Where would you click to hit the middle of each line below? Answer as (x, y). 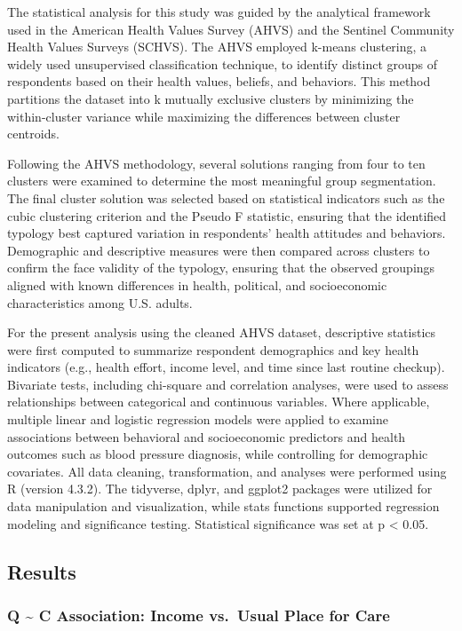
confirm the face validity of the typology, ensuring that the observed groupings (221, 268)
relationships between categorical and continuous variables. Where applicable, (219, 402)
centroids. (33, 134)
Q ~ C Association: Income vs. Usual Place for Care (199, 615)
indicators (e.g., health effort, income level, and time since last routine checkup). (226, 367)
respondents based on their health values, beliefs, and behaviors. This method (219, 81)
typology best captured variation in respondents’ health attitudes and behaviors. (227, 233)
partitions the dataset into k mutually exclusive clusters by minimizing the (211, 98)
